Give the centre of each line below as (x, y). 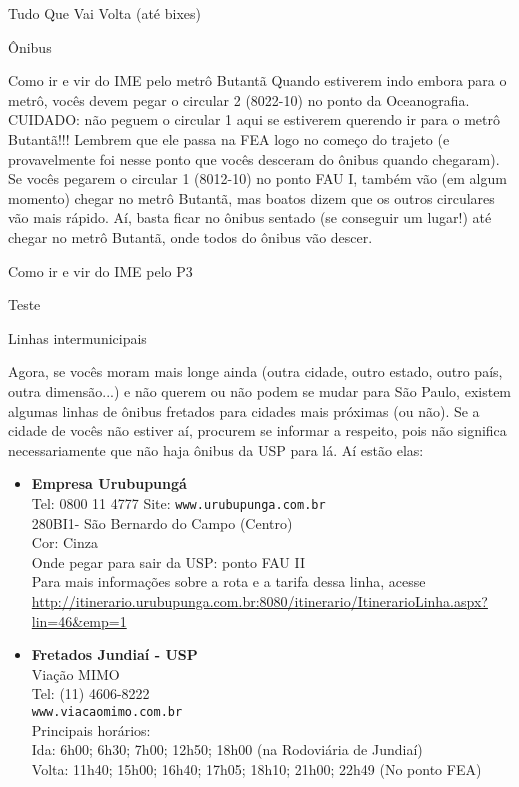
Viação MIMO (75, 673)
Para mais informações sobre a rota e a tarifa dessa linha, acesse (228, 581)
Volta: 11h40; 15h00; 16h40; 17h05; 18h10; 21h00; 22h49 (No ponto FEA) (256, 768)
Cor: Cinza (64, 542)
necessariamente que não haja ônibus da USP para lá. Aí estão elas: (216, 449)
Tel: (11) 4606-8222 (90, 693)
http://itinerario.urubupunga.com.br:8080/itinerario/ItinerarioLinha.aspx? (259, 600)
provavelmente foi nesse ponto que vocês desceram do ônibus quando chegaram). (254, 158)
